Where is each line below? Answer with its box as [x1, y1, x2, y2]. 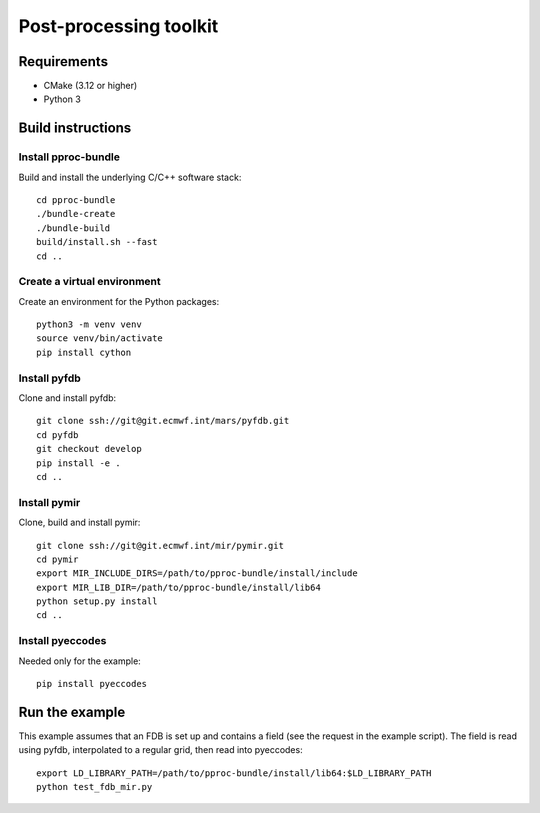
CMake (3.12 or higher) [43, 80, 138, 92]
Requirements [18, 53, 109, 70]
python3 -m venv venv [36, 319, 142, 330]
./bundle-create [36, 208, 116, 220]
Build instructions [18, 120, 132, 137]
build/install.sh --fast [36, 236, 158, 248]
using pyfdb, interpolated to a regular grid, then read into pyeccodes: [18, 744, 304, 756]
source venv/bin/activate [36, 333, 164, 344]
